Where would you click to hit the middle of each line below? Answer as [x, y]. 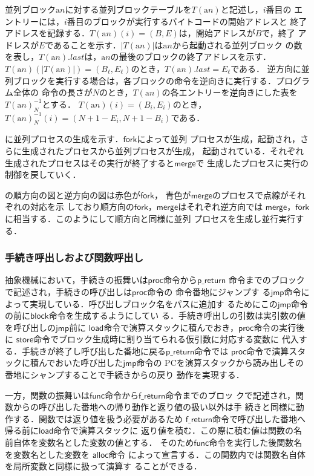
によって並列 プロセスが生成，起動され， [218, 139]
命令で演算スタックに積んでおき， [171, 327]
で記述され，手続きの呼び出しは [68, 291]
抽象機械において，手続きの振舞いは [77, 280]
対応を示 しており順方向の [82, 207]
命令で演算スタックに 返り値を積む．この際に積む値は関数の [174, 430]
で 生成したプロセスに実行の [252, 162]
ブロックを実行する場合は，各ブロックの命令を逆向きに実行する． [144, 80]
